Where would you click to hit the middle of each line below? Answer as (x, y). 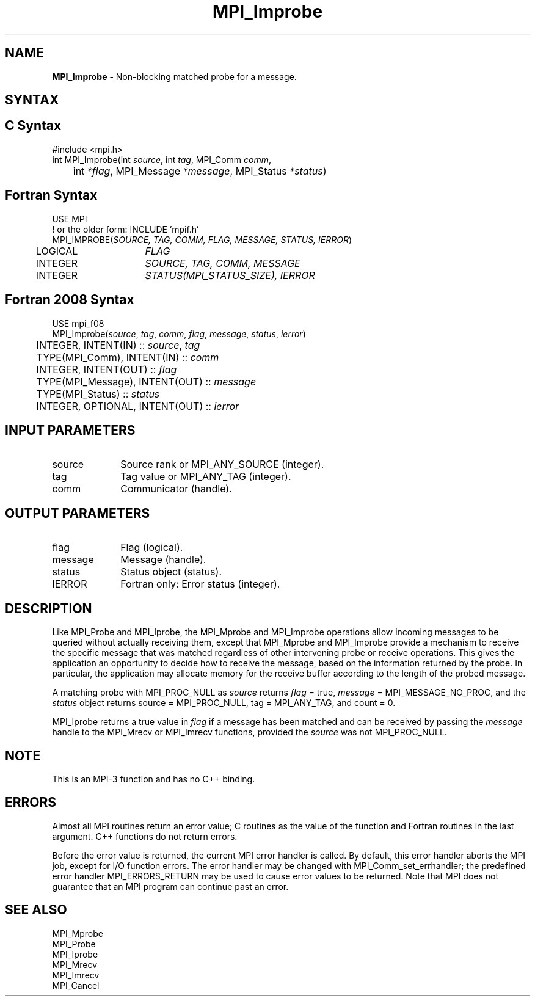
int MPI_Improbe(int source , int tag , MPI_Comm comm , (162, 159)
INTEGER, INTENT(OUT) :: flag (107, 369)
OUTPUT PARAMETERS (78, 513)
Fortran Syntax (51, 195)
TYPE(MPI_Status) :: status (98, 394)
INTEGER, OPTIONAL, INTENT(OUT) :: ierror (138, 406)
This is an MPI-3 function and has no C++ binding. (154, 779)
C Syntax (33, 126)
